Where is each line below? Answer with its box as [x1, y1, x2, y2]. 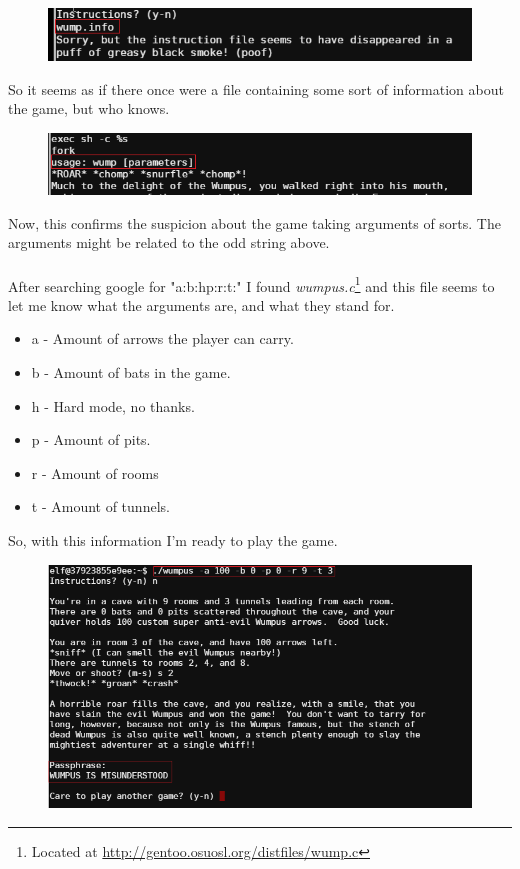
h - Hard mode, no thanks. [31, 395, 195, 416]
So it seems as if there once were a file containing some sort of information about [8, 78, 504, 99]
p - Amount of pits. [31, 429, 151, 450]
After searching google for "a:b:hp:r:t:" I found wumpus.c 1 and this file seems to [8, 272, 495, 296]
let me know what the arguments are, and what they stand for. [8, 294, 395, 315]
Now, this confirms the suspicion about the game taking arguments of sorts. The [8, 212, 501, 233]
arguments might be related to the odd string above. [8, 232, 330, 253]
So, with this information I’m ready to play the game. [8, 530, 338, 550]
